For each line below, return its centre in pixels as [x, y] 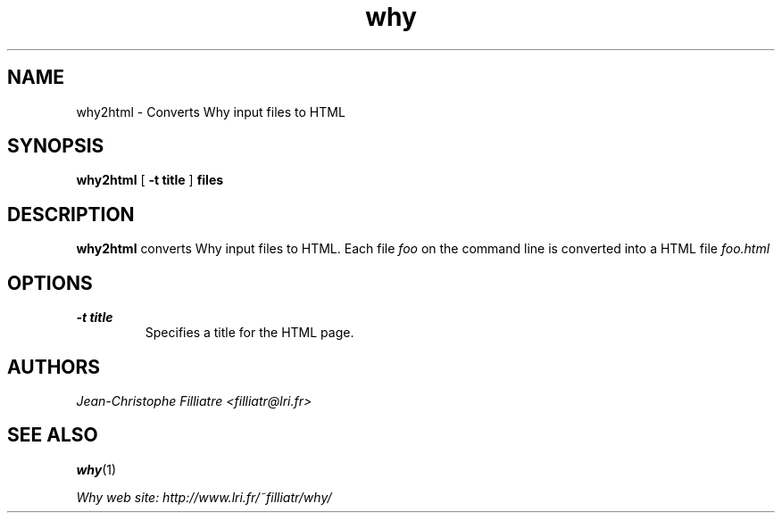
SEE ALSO [53, 435]
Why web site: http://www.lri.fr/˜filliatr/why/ [204, 497]
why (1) [96, 469]
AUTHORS [54, 367]
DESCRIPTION [71, 214]
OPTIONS [50, 283]
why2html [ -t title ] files [150, 180]
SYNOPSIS [56, 146]
